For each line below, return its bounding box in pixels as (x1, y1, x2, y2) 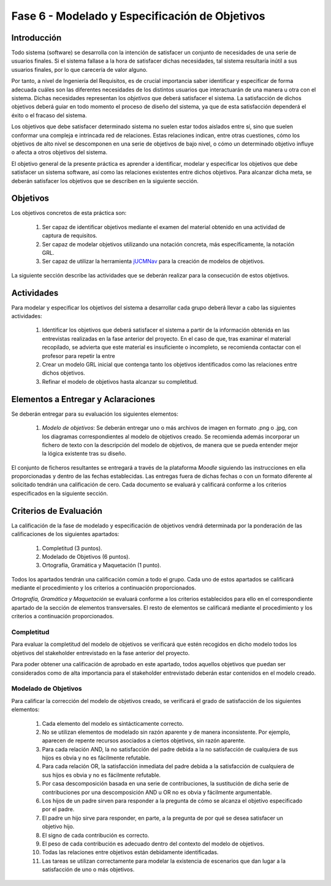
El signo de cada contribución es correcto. (42, 831, 150, 839)
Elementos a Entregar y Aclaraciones (11, 394, 156, 405)
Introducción (11, 33, 62, 43)
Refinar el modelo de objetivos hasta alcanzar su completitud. (42, 378, 199, 385)
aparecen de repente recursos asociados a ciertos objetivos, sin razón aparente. (42, 737, 246, 744)
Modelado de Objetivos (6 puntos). (42, 553, 130, 560)
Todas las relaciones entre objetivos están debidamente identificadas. (42, 849, 219, 856)
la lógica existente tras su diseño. (42, 450, 127, 457)
